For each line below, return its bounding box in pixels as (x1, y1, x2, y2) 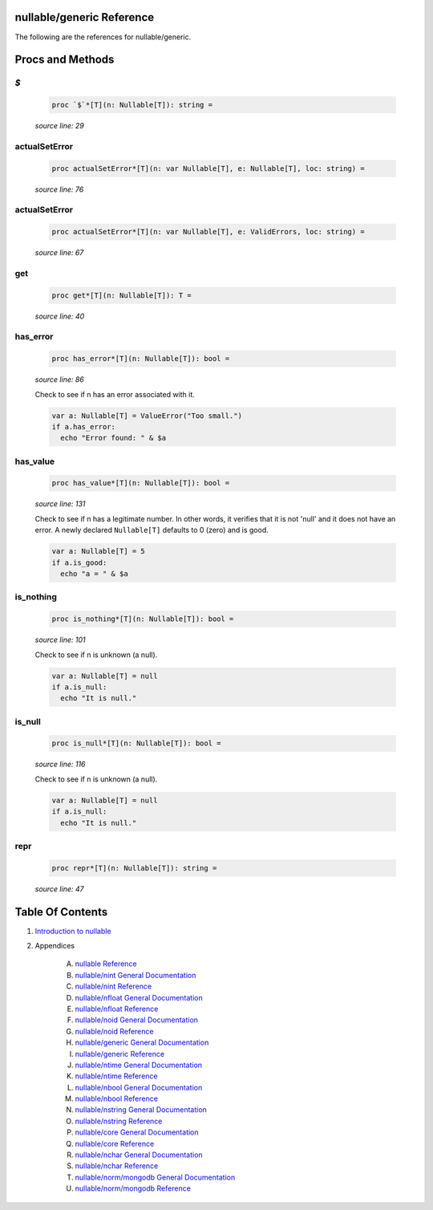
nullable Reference (75, 959, 137, 968)
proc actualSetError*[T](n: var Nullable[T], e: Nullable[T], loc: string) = (51, 164, 365, 173)
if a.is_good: (51, 558, 107, 567)
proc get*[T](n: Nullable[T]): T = (51, 290, 192, 300)
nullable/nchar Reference (75, 1161, 159, 1171)
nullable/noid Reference (75, 1026, 154, 1036)
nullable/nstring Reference (75, 1116, 163, 1126)
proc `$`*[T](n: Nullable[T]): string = (51, 100, 212, 110)
